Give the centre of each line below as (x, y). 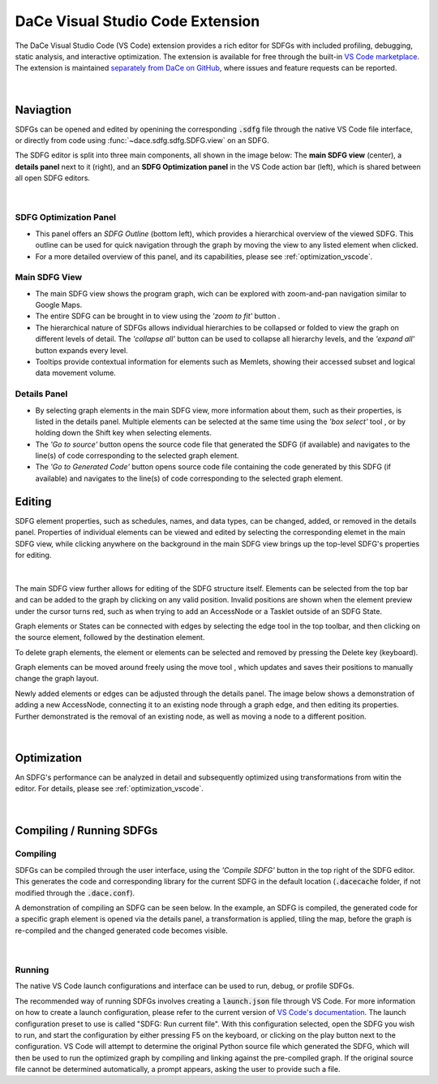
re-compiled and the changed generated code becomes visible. (122, 931)
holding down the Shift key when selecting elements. (124, 433)
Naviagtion (43, 110)
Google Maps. (59, 305)
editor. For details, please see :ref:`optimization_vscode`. (109, 788)
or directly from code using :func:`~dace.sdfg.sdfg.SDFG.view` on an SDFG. (142, 140)
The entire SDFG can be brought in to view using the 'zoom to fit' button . (158, 316)
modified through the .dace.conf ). (75, 892)
